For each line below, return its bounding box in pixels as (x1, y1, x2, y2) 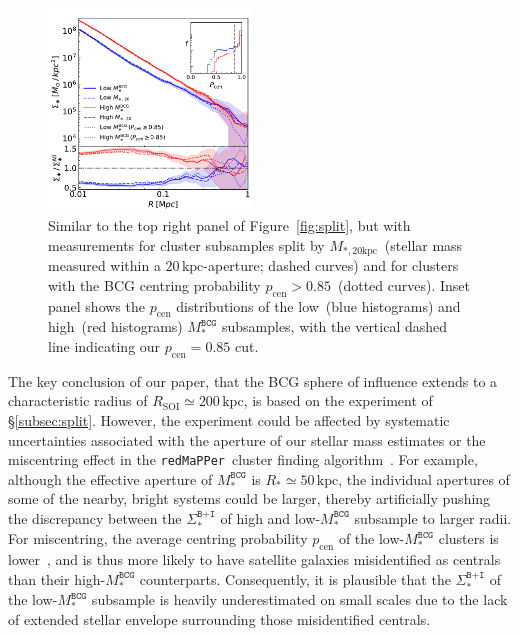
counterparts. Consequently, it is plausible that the (139, 568, 451, 589)
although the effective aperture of (8, 468, 213, 489)
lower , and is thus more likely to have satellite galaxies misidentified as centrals (8, 549, 501, 570)
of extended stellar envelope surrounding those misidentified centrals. (8, 608, 431, 629)
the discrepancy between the (8, 507, 182, 528)
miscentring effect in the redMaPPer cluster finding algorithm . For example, (8, 449, 478, 470)
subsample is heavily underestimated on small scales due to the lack (91, 589, 508, 610)
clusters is (438, 528, 499, 549)
